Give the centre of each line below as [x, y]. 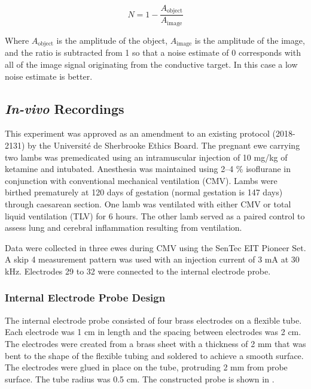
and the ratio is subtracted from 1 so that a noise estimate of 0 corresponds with [153, 52]
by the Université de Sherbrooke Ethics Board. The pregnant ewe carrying [164, 145]
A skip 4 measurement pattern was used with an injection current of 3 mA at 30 [152, 259]
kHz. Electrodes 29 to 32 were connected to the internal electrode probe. [138, 271]
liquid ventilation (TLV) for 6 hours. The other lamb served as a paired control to [155, 215]
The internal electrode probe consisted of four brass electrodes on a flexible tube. [153, 320]
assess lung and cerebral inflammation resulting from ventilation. [124, 227]
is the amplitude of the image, [250, 40]
